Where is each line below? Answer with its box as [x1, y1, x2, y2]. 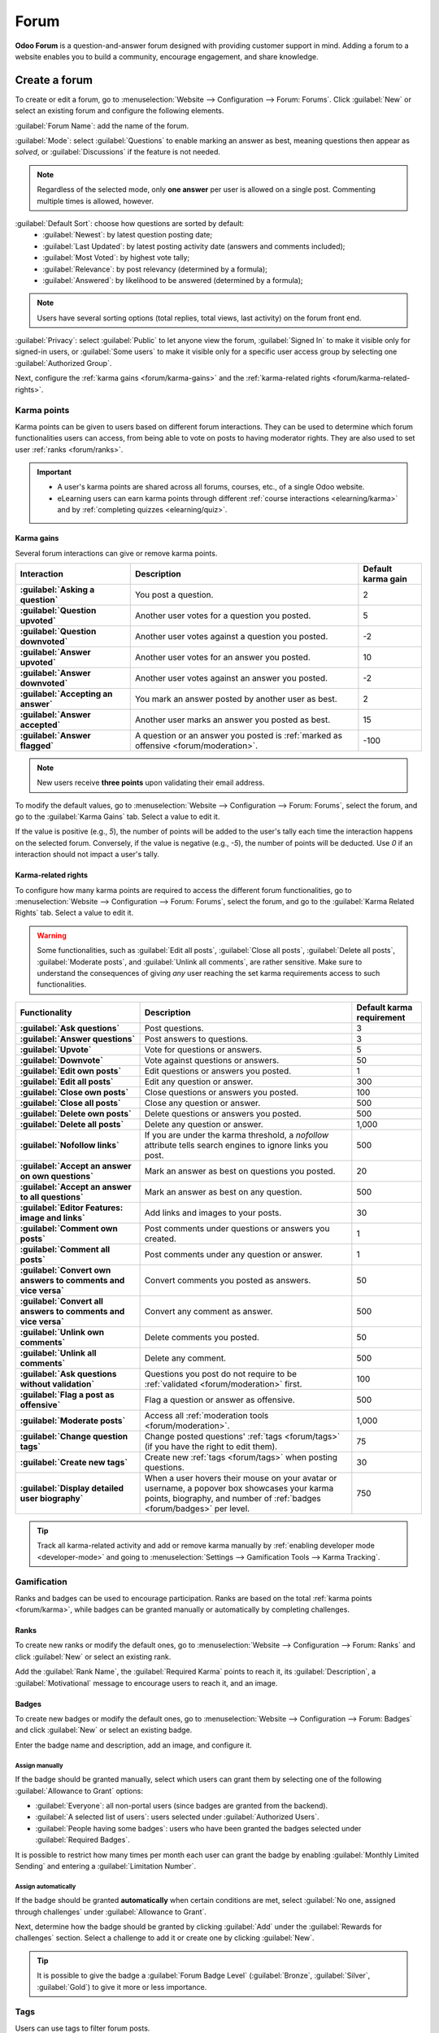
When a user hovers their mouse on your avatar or [144, 1472, 337, 1483]
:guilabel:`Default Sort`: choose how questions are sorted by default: [15, 218, 244, 228]
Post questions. [144, 1022, 204, 1034]
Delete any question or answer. [144, 1118, 263, 1130]
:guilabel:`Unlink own [20, 1326, 105, 1338]
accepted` [20, 719, 61, 730]
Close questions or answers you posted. [144, 1086, 299, 1098]
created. [144, 1233, 176, 1244]
